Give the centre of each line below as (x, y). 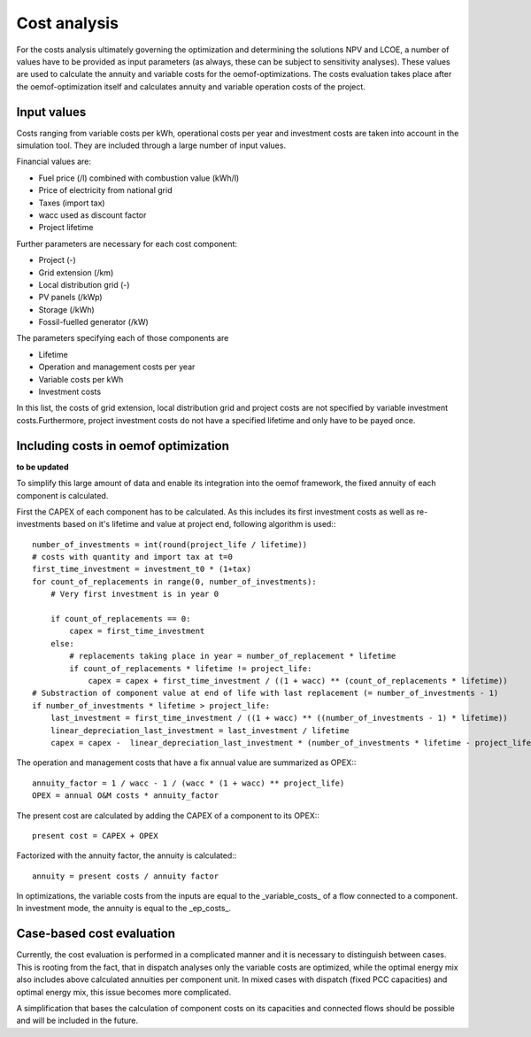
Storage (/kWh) (66, 309)
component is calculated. (62, 495)
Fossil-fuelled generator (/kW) (94, 322)
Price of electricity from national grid (105, 190)
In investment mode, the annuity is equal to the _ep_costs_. (124, 909)
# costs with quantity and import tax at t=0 (133, 557)
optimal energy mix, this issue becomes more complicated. (124, 992)
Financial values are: (54, 162)
